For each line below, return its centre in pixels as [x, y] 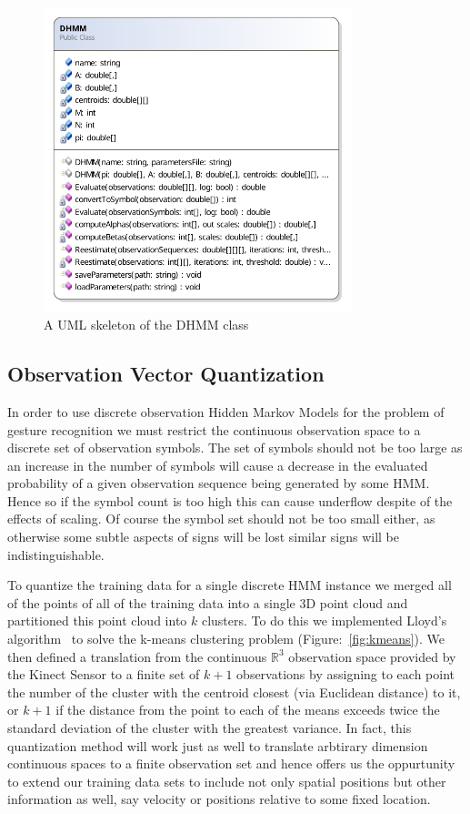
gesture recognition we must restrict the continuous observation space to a [214, 429]
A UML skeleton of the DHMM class [146, 325]
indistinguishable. [56, 554]
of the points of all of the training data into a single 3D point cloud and [208, 602]
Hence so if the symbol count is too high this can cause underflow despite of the [230, 500]
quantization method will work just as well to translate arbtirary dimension [218, 745]
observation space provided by [372, 656]
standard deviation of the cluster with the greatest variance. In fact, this [210, 728]
